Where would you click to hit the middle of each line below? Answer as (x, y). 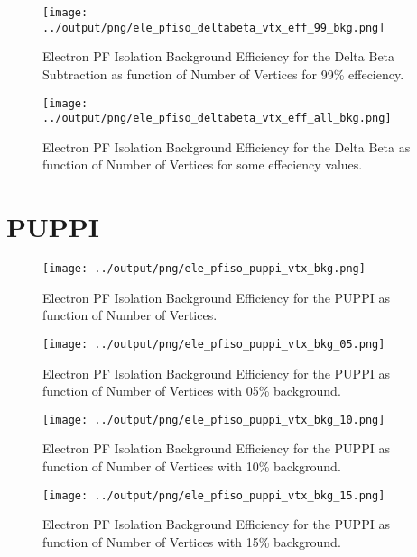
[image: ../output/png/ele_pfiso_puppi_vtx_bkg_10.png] (214, 420)
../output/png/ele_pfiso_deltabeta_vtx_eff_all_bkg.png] (217, 119)
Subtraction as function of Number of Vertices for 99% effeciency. (223, 73)
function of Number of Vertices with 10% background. (192, 466)
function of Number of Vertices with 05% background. (192, 391)
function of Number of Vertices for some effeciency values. (203, 164)
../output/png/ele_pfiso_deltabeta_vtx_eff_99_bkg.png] (214, 27)
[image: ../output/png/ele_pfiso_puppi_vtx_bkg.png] (204, 269)
